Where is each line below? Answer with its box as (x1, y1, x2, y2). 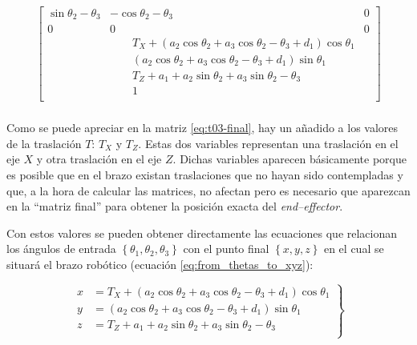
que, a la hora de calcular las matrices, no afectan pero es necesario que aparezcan (6, 182, 411, 199)
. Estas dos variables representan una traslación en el (138, 134, 399, 151)
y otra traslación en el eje (36, 150, 162, 167)
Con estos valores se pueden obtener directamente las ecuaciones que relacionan (6, 224, 398, 241)
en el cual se (323, 240, 384, 257)
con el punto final (183, 240, 269, 257)
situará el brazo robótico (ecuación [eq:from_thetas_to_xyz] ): (6, 255, 314, 272)
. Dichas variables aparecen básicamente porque (172, 150, 407, 167)
